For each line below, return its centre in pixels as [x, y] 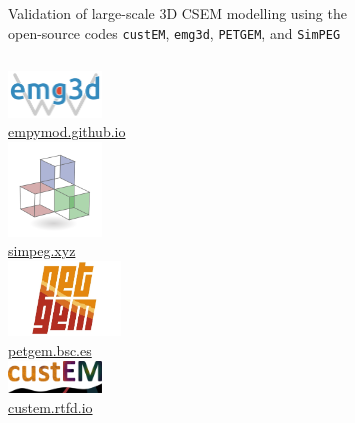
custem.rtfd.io [50, 406]
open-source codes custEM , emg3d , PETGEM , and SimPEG [174, 32]
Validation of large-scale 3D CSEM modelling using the [177, 13]
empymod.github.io [67, 131]
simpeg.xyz [42, 250]
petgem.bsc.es [50, 350]
